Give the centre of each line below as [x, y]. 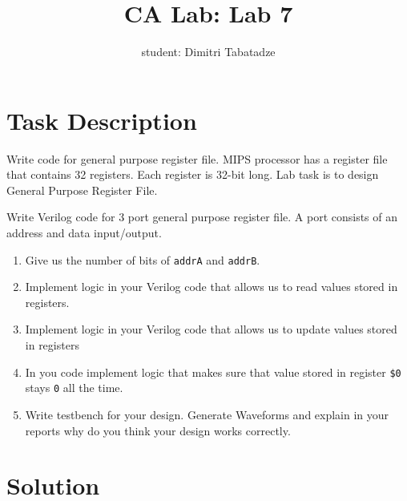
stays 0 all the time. [74, 388]
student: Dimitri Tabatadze [208, 52]
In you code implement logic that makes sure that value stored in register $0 [213, 372]
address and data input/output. [84, 233]
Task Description [102, 120]
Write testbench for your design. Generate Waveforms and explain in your [207, 414]
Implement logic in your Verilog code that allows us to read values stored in [212, 287]
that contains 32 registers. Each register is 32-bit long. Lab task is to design [193, 174]
